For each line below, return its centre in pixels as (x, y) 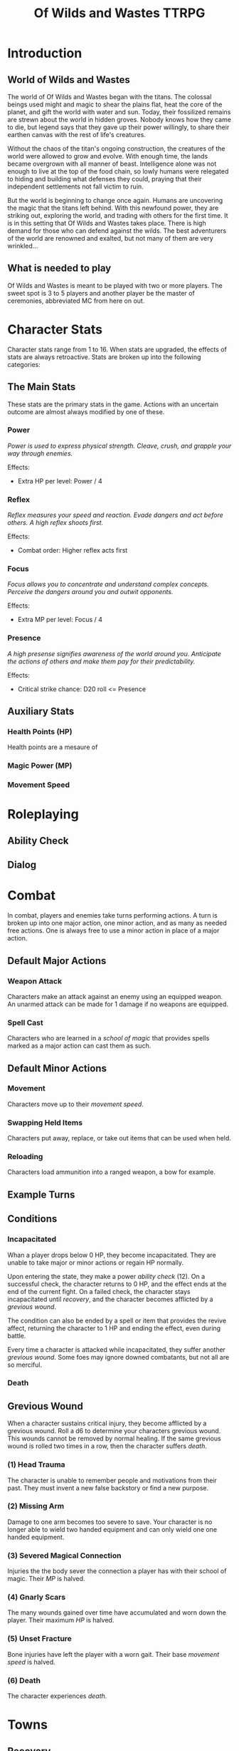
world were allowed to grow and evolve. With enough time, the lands (108, 156)
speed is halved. (31, 1662)
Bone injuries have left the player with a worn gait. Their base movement (113, 1654)
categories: (24, 364)
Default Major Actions (57, 961)
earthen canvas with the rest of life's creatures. (76, 135)
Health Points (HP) (40, 732)
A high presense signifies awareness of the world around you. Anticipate (115, 653)
